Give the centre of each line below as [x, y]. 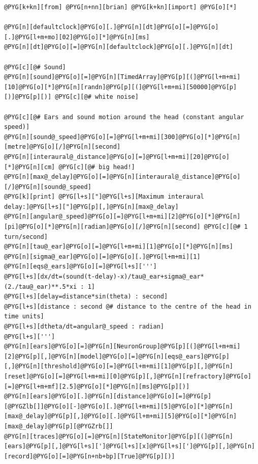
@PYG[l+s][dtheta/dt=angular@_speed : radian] [84, 326]
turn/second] [26, 237]
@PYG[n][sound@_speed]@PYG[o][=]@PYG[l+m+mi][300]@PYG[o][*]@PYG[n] [122, 137]
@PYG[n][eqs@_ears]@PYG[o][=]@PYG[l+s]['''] [80, 267]
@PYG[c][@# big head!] [97, 167]
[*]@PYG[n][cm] [30, 167]
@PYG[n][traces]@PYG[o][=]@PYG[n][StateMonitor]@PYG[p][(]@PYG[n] [119, 436]
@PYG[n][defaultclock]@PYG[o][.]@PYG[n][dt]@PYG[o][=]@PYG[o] [111, 27]
